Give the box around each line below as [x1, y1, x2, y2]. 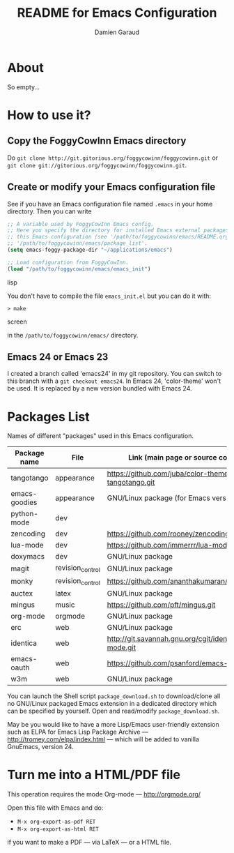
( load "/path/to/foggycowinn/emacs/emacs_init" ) [7, 265, 151, 273]
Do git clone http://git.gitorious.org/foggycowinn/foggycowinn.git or [7, 153, 218, 162]
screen [7, 317, 28, 326]
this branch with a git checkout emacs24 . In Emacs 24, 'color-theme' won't [7, 377, 221, 385]
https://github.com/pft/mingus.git [107, 600, 216, 610]
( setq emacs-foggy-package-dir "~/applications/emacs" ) [7, 246, 173, 253]
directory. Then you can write [7, 207, 92, 216]
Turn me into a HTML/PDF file [7, 767, 181, 783]
